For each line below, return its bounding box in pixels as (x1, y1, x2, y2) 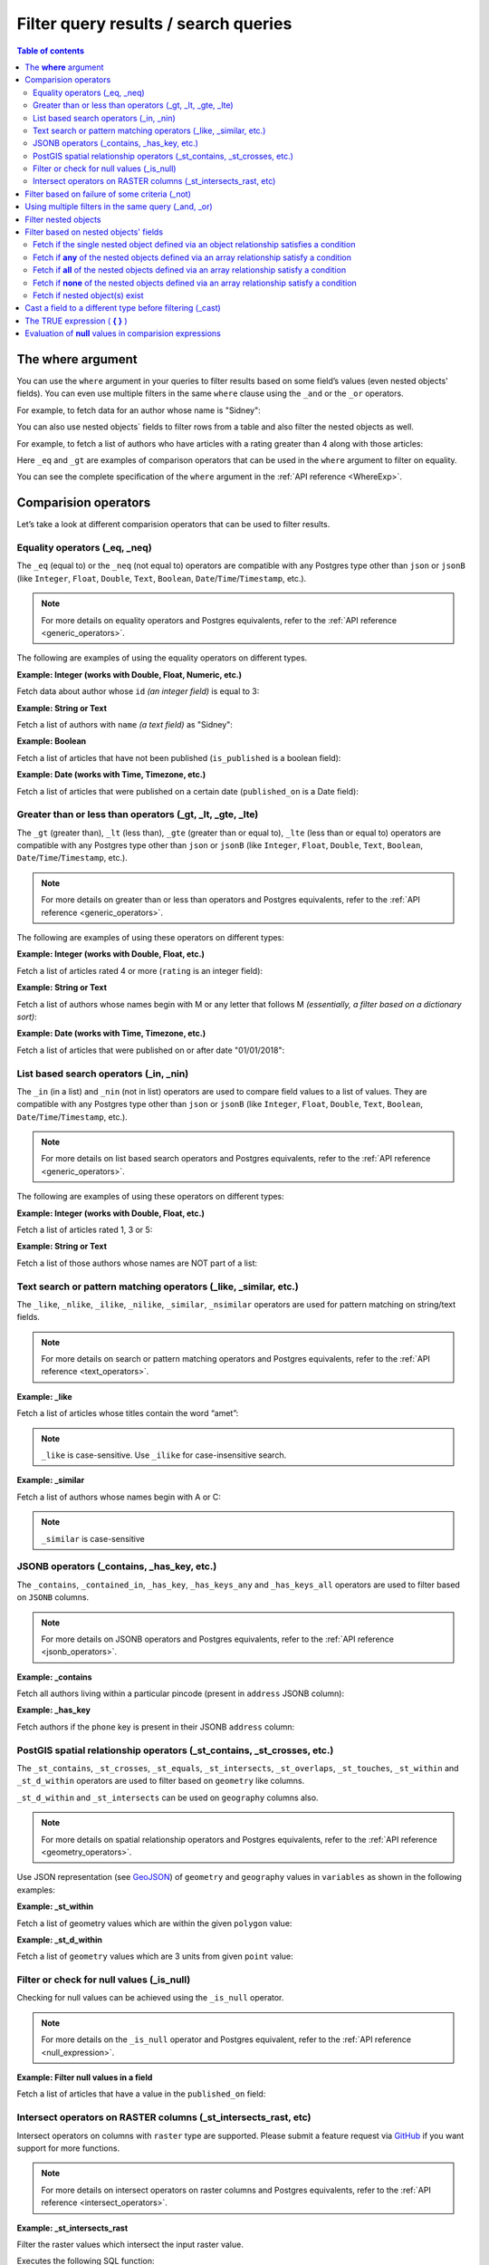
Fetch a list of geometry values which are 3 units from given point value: (16, 1951, 293, 1961)
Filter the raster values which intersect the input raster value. (16, 2239, 244, 2250)
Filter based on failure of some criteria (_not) (24, 188, 192, 199)
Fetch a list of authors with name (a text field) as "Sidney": (16, 718, 233, 729)
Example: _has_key (16, 1704, 91, 1716)
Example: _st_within (16, 1901, 94, 1912)
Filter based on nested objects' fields (24, 226, 163, 237)
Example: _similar (16, 1475, 85, 1486)
